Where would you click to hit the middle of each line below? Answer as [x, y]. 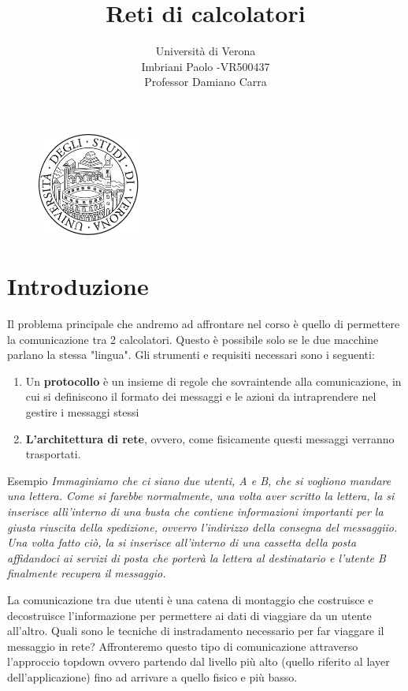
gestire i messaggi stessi [82, 412]
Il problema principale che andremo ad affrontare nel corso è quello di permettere [204, 324]
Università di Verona [206, 51]
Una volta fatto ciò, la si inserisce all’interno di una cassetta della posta [182, 542]
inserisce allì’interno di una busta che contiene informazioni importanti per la [195, 512]
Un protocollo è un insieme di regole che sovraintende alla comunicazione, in [213, 381]
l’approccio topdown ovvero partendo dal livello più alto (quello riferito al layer [198, 661]
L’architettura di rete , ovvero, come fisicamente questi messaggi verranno [210, 438]
